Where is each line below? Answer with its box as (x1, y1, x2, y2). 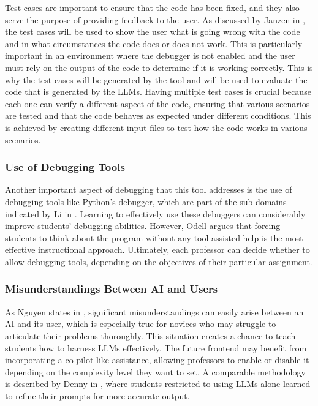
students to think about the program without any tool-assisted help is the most (5, 231, 303, 244)
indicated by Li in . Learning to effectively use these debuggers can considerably (5, 207, 306, 220)
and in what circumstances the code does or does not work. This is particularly (5, 37, 303, 50)
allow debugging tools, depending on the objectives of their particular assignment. (5, 255, 312, 268)
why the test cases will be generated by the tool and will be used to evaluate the (5, 73, 308, 86)
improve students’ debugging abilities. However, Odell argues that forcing (5, 219, 281, 232)
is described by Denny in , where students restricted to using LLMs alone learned (5, 377, 311, 390)
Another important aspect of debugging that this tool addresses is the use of (5, 183, 292, 196)
